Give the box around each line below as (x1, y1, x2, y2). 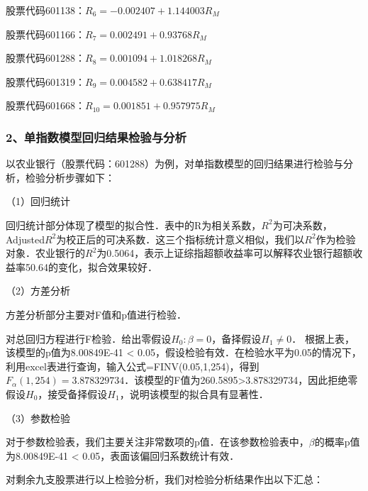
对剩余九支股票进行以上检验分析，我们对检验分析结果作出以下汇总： (6, 472, 323, 487)
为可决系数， (272, 217, 333, 232)
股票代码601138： (6, 3, 85, 17)
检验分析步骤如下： (25, 170, 115, 184)
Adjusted (6, 231, 45, 246)
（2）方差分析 (6, 283, 70, 298)
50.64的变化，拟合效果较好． (25, 259, 157, 274)
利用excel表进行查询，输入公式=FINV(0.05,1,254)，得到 (6, 358, 260, 373)
